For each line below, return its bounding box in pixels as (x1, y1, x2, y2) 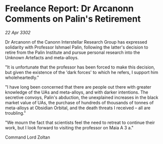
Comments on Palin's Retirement (5, 13, 141, 24)
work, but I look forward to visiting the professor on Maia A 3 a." (5, 124, 134, 130)
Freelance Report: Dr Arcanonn (5, 3, 134, 14)
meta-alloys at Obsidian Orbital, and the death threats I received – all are (5, 105, 151, 111)
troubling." (5, 110, 26, 116)
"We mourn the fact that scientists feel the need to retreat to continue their (5, 120, 155, 125)
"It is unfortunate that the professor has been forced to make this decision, (5, 64, 155, 70)
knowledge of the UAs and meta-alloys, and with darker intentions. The (5, 89, 148, 95)
